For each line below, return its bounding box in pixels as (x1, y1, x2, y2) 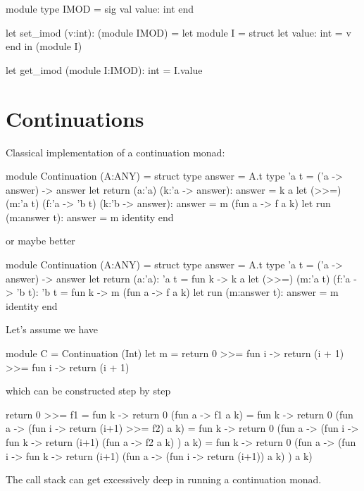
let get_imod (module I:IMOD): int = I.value (6, 62, 203, 77)
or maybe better (6, 233, 75, 248)
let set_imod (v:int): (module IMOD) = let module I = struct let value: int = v (6, 25, 351, 39)
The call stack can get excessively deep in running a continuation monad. (6, 472, 322, 487)
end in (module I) (6, 39, 82, 54)
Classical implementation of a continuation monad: (6, 144, 225, 159)
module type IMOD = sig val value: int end (6, 1, 194, 15)
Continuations (6, 104, 144, 132)
